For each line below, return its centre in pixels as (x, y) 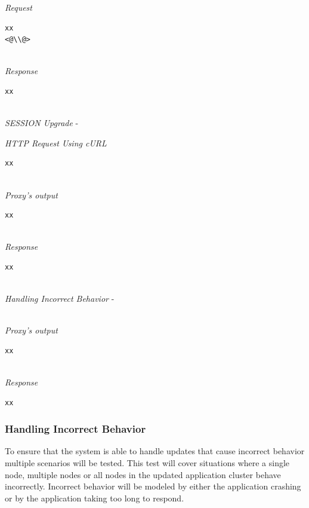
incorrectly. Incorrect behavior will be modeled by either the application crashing (153, 486)
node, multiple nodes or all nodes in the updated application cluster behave (143, 474)
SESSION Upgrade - (42, 123)
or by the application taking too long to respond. (95, 498)
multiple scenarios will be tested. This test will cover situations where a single (147, 463)
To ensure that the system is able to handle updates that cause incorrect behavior (155, 451)
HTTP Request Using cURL (56, 143)
